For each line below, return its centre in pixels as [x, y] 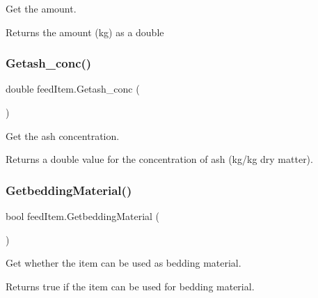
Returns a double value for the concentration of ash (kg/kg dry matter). [159, 159]
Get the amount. [41, 8]
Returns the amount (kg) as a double [85, 32]
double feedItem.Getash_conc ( [73, 89]
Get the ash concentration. [63, 135]
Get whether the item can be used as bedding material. [124, 263]
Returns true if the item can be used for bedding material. [130, 286]
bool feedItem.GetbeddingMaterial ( [83, 216]
